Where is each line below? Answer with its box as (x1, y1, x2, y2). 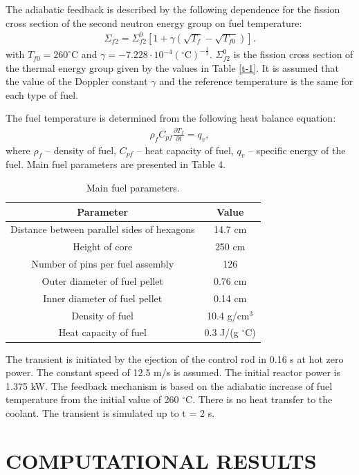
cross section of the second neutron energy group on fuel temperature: (6, 15, 302, 30)
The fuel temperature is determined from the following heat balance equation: (6, 111, 336, 125)
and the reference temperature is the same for (159, 74, 353, 89)
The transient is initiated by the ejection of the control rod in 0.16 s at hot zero (6, 351, 344, 366)
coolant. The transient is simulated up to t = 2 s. (6, 405, 215, 420)
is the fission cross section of (233, 47, 353, 62)
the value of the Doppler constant (6, 74, 148, 89)
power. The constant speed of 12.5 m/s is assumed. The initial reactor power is (6, 365, 341, 380)
